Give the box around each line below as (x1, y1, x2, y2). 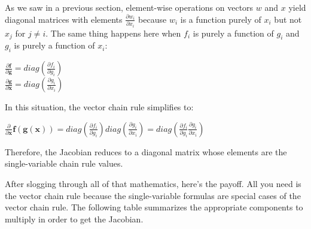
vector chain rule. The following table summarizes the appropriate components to (5, 201, 303, 213)
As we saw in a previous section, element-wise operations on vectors (5, 1, 254, 13)
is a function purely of (180, 13, 261, 25)
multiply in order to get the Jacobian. (5, 212, 144, 225)
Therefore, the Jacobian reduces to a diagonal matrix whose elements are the (5, 145, 287, 158)
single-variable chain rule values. (5, 157, 123, 170)
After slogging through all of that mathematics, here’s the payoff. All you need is (5, 177, 301, 189)
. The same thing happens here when (45, 26, 181, 39)
